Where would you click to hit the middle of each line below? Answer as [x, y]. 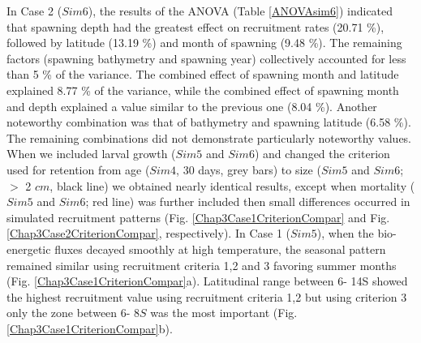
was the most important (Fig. [224, 313]
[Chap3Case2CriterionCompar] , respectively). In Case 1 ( [148, 233]
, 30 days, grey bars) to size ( [249, 169]
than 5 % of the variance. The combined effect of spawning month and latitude [203, 74]
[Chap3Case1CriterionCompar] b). [90, 328]
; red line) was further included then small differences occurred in [248, 202]
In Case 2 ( [34, 11]
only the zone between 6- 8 [73, 313]
